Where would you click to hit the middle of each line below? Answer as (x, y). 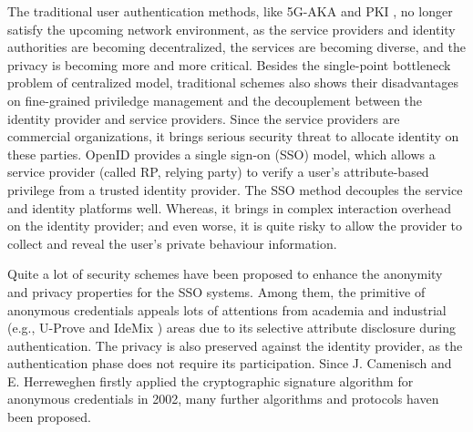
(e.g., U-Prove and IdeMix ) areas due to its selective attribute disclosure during (231, 328)
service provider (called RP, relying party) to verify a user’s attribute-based (218, 172)
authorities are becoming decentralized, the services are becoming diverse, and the (236, 47)
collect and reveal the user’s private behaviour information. (172, 243)
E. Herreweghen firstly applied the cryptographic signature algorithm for (211, 381)
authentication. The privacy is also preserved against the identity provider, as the (235, 345)
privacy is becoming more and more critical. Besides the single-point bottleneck (229, 64)
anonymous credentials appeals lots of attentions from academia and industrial (227, 309)
